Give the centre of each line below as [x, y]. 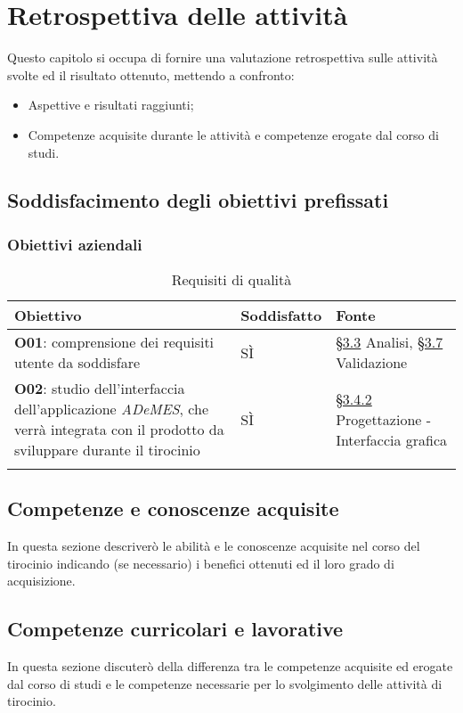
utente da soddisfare [77, 363]
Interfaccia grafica [392, 439]
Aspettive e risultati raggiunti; [111, 105]
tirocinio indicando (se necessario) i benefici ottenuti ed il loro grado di [201, 563]
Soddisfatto [281, 316]
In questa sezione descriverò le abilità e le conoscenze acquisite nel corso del [214, 546]
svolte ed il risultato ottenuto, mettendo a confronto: [151, 74]
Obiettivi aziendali [75, 244]
